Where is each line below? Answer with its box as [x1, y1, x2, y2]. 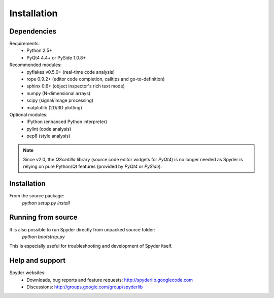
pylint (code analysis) [26, 126, 72, 132]
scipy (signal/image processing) [26, 97, 94, 104]
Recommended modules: [9, 62, 62, 68]
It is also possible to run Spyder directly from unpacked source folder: [9, 226, 156, 232]
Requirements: [9, 41, 40, 47]
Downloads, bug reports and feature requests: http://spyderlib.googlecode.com [26, 277, 193, 283]
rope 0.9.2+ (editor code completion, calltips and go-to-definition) [26, 76, 165, 82]
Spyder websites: [9, 270, 46, 276]
